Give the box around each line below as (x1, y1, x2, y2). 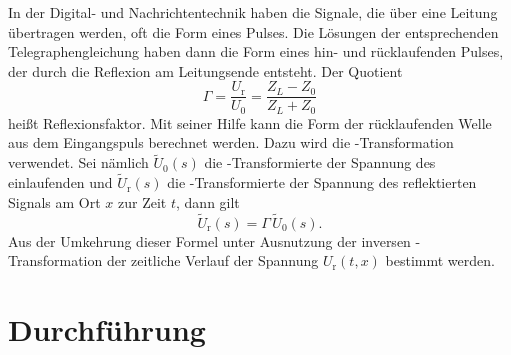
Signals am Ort (8, 191, 101, 212)
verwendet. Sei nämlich (8, 152, 149, 173)
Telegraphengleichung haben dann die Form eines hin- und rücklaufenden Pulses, (8, 41, 504, 62)
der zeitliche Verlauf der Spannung (106, 250, 319, 271)
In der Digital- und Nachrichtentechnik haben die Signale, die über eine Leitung (8, 2, 498, 22)
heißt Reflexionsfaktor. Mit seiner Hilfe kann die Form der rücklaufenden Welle (8, 112, 492, 133)
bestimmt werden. (385, 250, 495, 271)
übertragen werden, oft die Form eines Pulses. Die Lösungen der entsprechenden (8, 21, 499, 42)
